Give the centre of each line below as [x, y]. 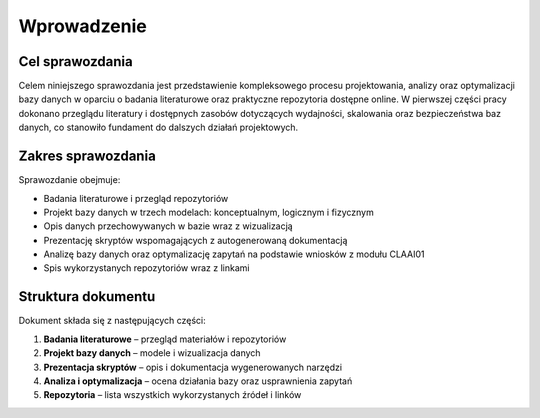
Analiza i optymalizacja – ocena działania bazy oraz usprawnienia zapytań [198, 381]
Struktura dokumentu [87, 296]
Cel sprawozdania [76, 61]
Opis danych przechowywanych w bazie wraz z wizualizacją [168, 226]
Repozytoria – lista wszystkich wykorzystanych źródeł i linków [172, 395]
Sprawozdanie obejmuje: [69, 180]
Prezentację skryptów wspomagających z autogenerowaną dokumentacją [195, 240]
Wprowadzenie [82, 26]
